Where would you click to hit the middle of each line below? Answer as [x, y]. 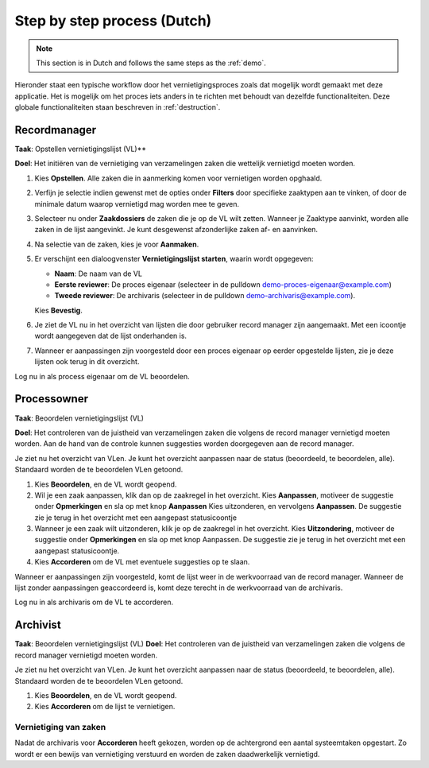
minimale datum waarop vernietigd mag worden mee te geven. [137, 204]
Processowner [52, 399]
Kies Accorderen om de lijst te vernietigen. [105, 707]
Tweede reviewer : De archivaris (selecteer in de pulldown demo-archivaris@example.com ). [205, 296]
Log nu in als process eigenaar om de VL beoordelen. [102, 376]
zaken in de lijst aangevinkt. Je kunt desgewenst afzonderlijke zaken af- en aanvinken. [176, 230]
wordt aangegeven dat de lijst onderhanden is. [110, 336]
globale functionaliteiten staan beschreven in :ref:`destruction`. [118, 107]
